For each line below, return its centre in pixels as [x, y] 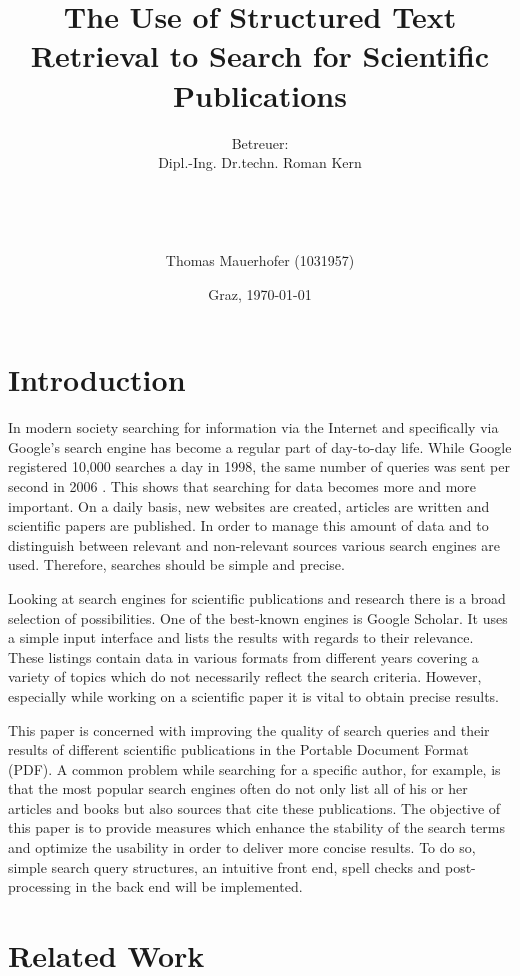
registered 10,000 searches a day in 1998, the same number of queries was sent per [259, 466]
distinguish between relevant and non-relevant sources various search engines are [254, 544]
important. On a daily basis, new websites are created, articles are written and [249, 505]
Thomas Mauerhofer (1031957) [260, 260]
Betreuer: [260, 142]
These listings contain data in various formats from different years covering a [243, 656]
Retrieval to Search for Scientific [260, 55]
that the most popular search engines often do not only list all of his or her [238, 788]
